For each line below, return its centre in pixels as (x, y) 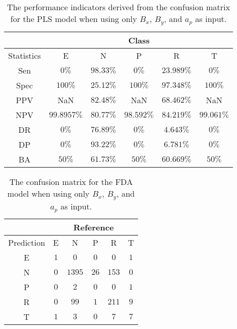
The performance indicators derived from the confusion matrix (118, 7)
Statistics (25, 55)
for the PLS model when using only (74, 19)
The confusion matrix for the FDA (71, 181)
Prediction (27, 242)
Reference (94, 227)
